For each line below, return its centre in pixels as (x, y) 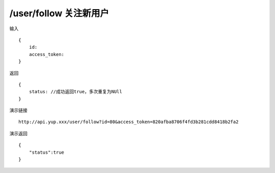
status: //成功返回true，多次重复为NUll (75, 92)
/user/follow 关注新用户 (59, 13)
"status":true (47, 152)
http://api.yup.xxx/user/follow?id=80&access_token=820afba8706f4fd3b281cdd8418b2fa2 (129, 122)
